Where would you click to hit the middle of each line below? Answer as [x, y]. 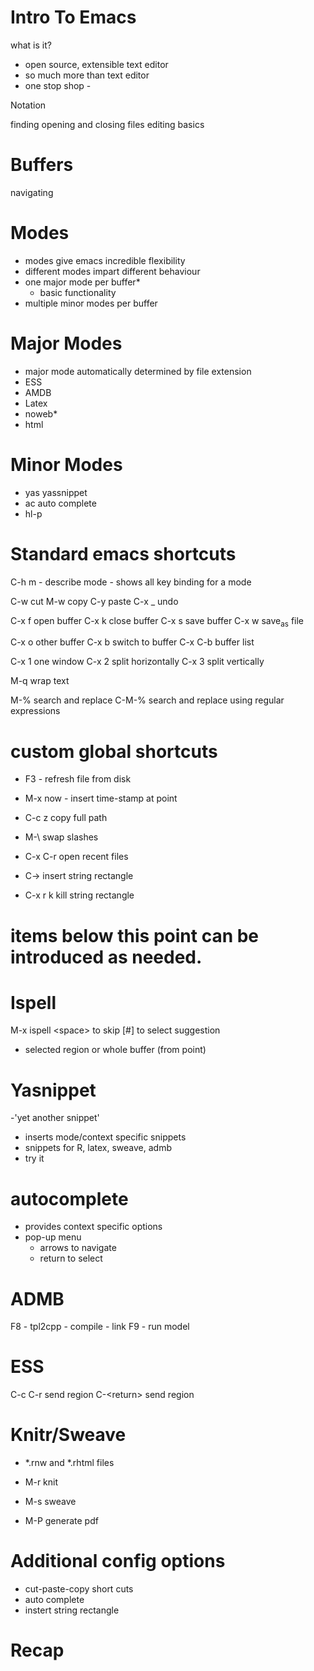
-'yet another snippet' [55, 1118]
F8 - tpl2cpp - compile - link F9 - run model [100, 1327]
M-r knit [41, 1482]
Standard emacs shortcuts [123, 553]
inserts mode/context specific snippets [105, 1137]
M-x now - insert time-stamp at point [101, 798]
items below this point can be [135, 935]
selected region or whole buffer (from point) [115, 1050]
